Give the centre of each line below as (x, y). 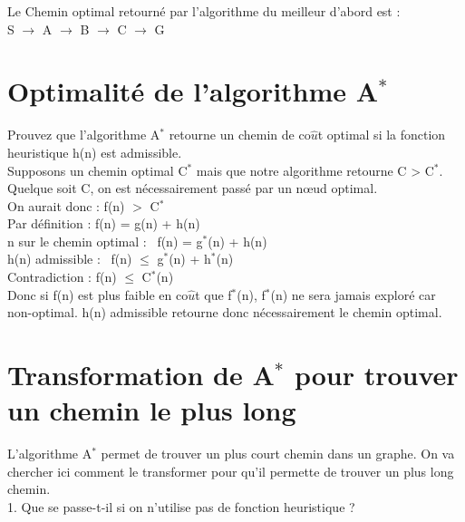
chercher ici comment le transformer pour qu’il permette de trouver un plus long (231, 471)
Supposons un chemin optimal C (97, 170)
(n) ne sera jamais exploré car (353, 294)
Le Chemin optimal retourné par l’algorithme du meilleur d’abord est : (204, 11)
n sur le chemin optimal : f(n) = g (105, 241)
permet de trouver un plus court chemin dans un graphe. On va (278, 454)
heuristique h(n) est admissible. (95, 152)
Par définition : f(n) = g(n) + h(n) (104, 223)
